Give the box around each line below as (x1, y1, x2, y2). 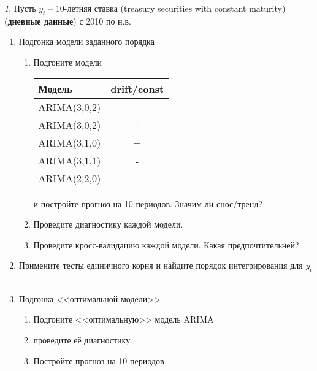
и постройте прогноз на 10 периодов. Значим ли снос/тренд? (33, 197, 262, 210)
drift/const (110, 81, 164, 96)
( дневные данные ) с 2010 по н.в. (4, 14, 131, 27)
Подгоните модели (33, 55, 102, 68)
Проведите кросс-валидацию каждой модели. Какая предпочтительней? (33, 238, 299, 251)
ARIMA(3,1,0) (38, 135, 101, 150)
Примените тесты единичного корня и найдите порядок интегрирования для (18, 259, 303, 272)
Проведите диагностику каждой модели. (33, 218, 183, 231)
